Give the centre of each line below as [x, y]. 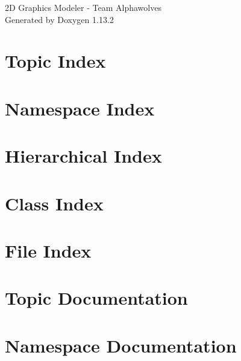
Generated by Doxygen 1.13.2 [59, 19]
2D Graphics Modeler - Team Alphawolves [83, 7]
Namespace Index [80, 108]
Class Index [54, 203]
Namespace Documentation [121, 345]
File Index [48, 250]
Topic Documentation [96, 298]
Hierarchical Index [83, 156]
